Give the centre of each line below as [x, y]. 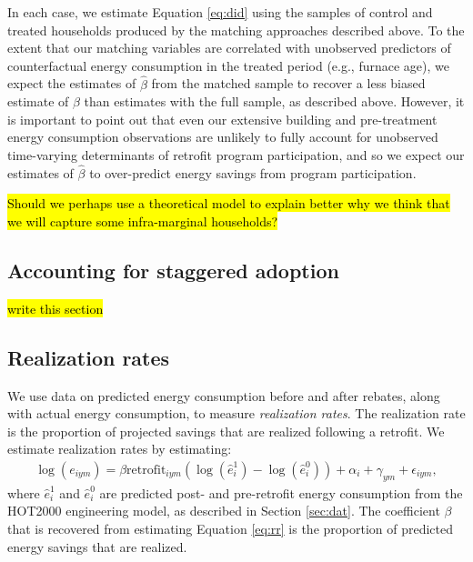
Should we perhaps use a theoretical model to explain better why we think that [229, 203]
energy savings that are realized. [97, 546]
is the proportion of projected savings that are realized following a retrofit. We [226, 431]
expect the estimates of [72, 83]
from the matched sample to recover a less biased [288, 83]
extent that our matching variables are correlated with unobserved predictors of [229, 48]
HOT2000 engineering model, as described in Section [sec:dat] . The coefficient [224, 511]
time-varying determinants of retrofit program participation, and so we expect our [236, 154]
